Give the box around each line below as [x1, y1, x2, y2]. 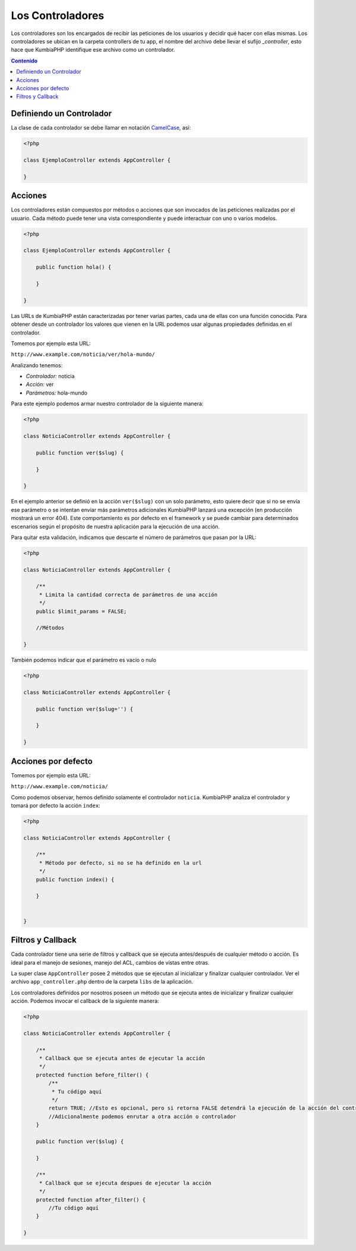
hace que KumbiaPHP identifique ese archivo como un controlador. [11, 46, 175, 53]
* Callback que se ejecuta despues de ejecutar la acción [39, 1180, 212, 1186]
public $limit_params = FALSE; [36, 608, 127, 615]
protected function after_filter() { [36, 1196, 146, 1203]
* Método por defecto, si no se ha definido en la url [39, 859, 202, 866]
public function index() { [36, 876, 115, 883]
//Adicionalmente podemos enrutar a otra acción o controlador [48, 1113, 237, 1120]
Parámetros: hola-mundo [26, 389, 88, 396]
